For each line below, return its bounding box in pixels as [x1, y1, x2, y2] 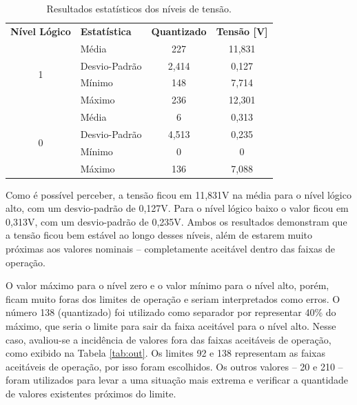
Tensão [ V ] [216, 23, 268, 38]
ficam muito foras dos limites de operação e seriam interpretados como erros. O [6, 291, 340, 306]
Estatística [80, 23, 132, 38]
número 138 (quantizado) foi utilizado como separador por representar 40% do [6, 305, 336, 319]
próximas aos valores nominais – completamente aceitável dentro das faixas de [6, 241, 336, 256]
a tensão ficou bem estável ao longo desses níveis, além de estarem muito [6, 228, 312, 242]
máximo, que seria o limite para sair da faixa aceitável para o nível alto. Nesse [6, 319, 336, 333]
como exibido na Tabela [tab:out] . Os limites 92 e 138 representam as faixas [6, 346, 325, 360]
